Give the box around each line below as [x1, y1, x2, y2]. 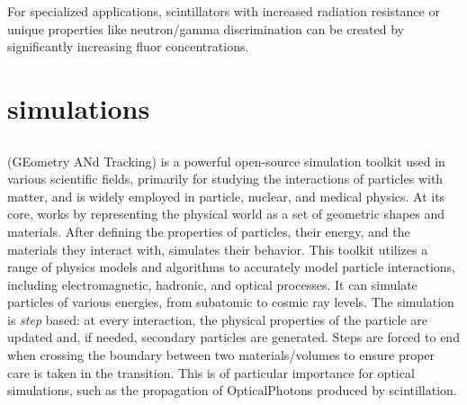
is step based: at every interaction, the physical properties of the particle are [7, 310, 428, 328]
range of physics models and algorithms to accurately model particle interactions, [7, 257, 455, 276]
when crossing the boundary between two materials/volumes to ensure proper [7, 346, 436, 364]
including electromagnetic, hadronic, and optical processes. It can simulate [7, 274, 418, 293]
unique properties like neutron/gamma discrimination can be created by [7, 19, 404, 38]
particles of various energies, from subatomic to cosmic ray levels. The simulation [7, 292, 454, 311]
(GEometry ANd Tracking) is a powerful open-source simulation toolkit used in [7, 151, 445, 170]
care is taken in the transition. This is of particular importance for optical [7, 363, 415, 382]
